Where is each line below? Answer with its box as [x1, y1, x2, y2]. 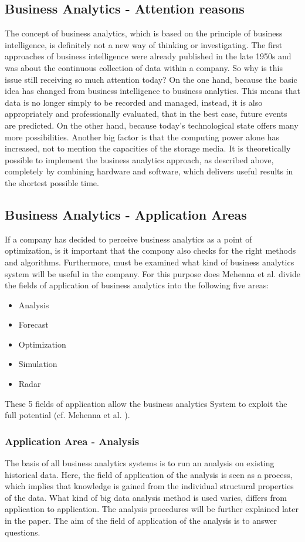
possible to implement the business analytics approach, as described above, [5, 153, 274, 166]
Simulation [18, 358, 57, 370]
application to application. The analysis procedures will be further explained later [5, 503, 299, 515]
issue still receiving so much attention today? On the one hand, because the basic [5, 73, 297, 85]
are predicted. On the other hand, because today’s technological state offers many [5, 119, 299, 131]
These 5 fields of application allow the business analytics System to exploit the [5, 397, 287, 409]
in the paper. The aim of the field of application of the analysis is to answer [5, 514, 277, 527]
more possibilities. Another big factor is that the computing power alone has [5, 130, 279, 143]
